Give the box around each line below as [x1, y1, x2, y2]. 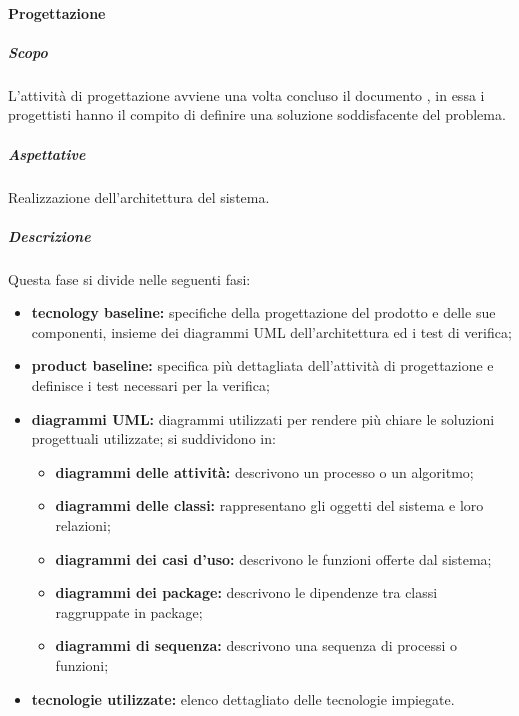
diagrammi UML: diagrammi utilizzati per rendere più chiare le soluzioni [31, 408, 495, 429]
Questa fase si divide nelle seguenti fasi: [8, 268, 251, 289]
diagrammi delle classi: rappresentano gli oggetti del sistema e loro [55, 495, 484, 516]
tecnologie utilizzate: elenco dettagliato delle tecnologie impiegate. [31, 688, 455, 709]
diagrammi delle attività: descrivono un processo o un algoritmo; [55, 461, 474, 482]
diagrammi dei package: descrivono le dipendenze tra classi [55, 582, 438, 603]
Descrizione [8, 225, 91, 246]
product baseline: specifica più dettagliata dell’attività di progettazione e [31, 355, 494, 376]
